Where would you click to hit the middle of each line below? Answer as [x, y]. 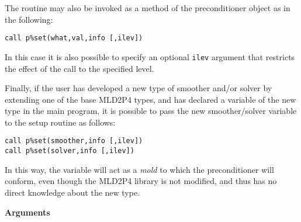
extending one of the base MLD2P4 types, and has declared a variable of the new [150, 99]
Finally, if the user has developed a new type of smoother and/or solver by [139, 88]
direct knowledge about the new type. [72, 192]
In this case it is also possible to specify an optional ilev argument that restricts [150, 56]
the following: [29, 19]
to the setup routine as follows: [60, 122]
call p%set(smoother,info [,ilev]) [74, 141]
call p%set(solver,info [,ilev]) [70, 151]
